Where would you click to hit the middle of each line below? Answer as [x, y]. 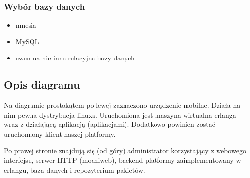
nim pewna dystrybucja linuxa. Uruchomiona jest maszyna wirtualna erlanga [120, 114]
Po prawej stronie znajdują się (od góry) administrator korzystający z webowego [125, 150]
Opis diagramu [42, 84]
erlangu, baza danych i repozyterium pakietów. [75, 169]
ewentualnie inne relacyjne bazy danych [75, 58]
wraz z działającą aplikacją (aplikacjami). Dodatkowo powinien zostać [109, 124]
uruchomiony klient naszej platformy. [60, 133]
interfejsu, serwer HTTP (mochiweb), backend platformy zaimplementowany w [123, 160]
